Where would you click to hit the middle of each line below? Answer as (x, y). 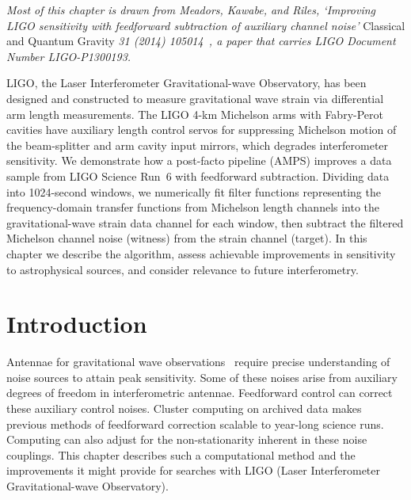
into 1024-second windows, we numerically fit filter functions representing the (194, 191)
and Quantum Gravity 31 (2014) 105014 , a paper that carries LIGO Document (201, 41)
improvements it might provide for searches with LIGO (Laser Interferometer (194, 470)
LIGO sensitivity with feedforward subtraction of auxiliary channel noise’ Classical (206, 25)
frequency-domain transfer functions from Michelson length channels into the (193, 207)
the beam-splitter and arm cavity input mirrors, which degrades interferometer (198, 145)
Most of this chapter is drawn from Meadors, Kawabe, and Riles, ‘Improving (191, 10)
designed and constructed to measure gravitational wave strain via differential (195, 98)
